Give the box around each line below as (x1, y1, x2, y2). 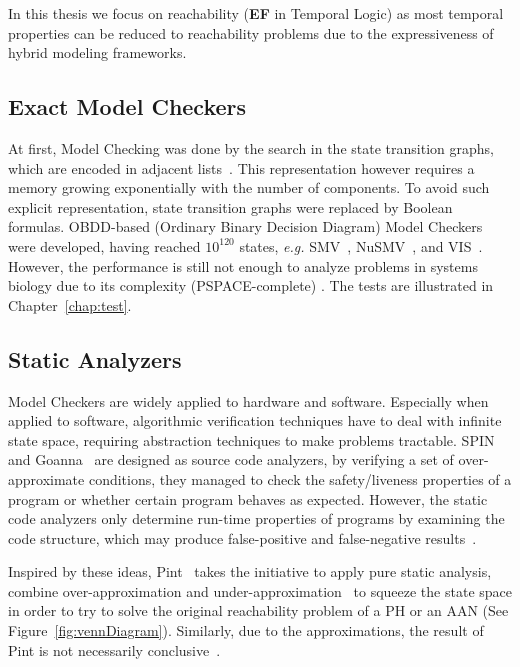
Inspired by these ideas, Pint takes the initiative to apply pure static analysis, (8, 561, 492, 582)
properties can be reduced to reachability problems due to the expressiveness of (8, 22, 494, 43)
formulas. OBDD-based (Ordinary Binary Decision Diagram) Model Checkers (8, 216, 483, 237)
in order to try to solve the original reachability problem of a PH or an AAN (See (8, 600, 509, 621)
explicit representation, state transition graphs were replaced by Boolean (8, 196, 453, 217)
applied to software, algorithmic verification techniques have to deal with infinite (8, 410, 502, 431)
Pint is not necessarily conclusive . (8, 639, 221, 660)
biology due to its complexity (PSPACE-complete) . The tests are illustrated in (8, 275, 494, 296)
